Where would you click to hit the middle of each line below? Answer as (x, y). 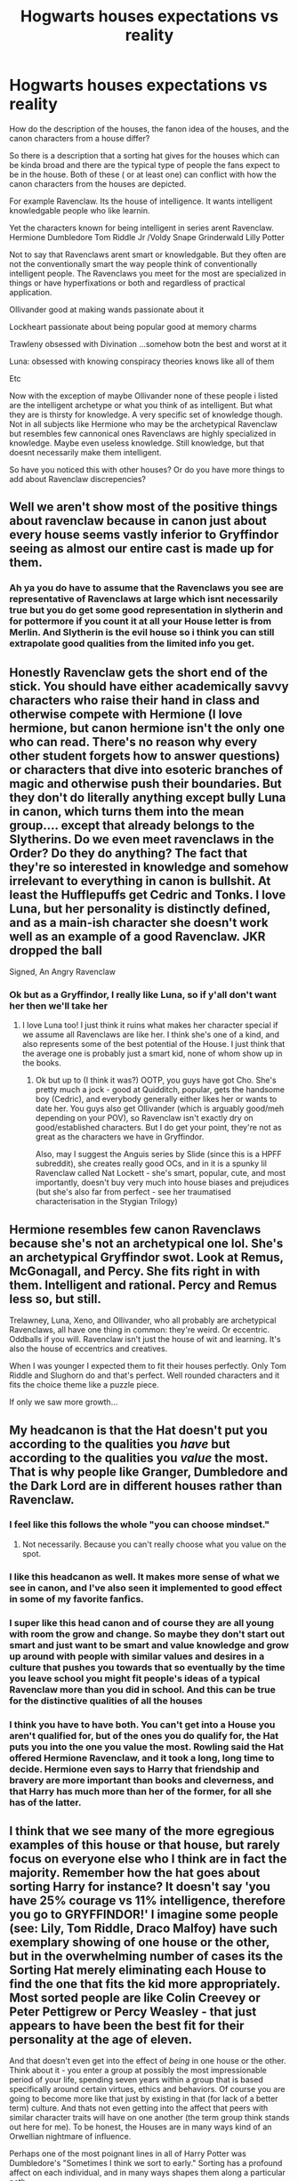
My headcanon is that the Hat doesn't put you (139, 1430)
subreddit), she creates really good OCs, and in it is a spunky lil (151, 1163)
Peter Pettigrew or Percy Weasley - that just (133, 2012)
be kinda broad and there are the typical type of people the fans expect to (145, 165)
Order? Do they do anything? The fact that (128, 853)
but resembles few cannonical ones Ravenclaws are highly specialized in (143, 433)
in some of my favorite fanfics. (77, 1598)
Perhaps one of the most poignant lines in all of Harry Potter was (128, 2153)
